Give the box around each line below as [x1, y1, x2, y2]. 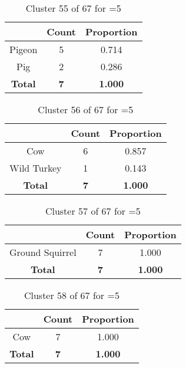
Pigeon [9, 42, 38, 56]
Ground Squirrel [9, 245, 77, 259]
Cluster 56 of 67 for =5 [38, 103, 134, 116]
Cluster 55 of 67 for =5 [25, 1, 121, 15]
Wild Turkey [9, 161, 62, 175]
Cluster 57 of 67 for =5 [45, 204, 141, 218]
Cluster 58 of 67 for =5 [24, 288, 119, 302]
